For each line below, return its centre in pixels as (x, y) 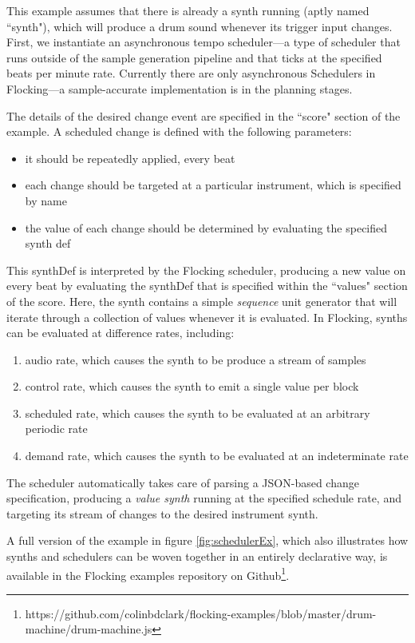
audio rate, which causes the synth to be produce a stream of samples (196, 359)
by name (46, 200)
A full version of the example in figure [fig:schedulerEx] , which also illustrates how (207, 540)
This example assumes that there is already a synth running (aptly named (188, 10)
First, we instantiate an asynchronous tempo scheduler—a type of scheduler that (204, 42)
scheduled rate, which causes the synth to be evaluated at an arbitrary (198, 413)
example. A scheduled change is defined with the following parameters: (179, 131)
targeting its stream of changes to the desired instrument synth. (162, 513)
